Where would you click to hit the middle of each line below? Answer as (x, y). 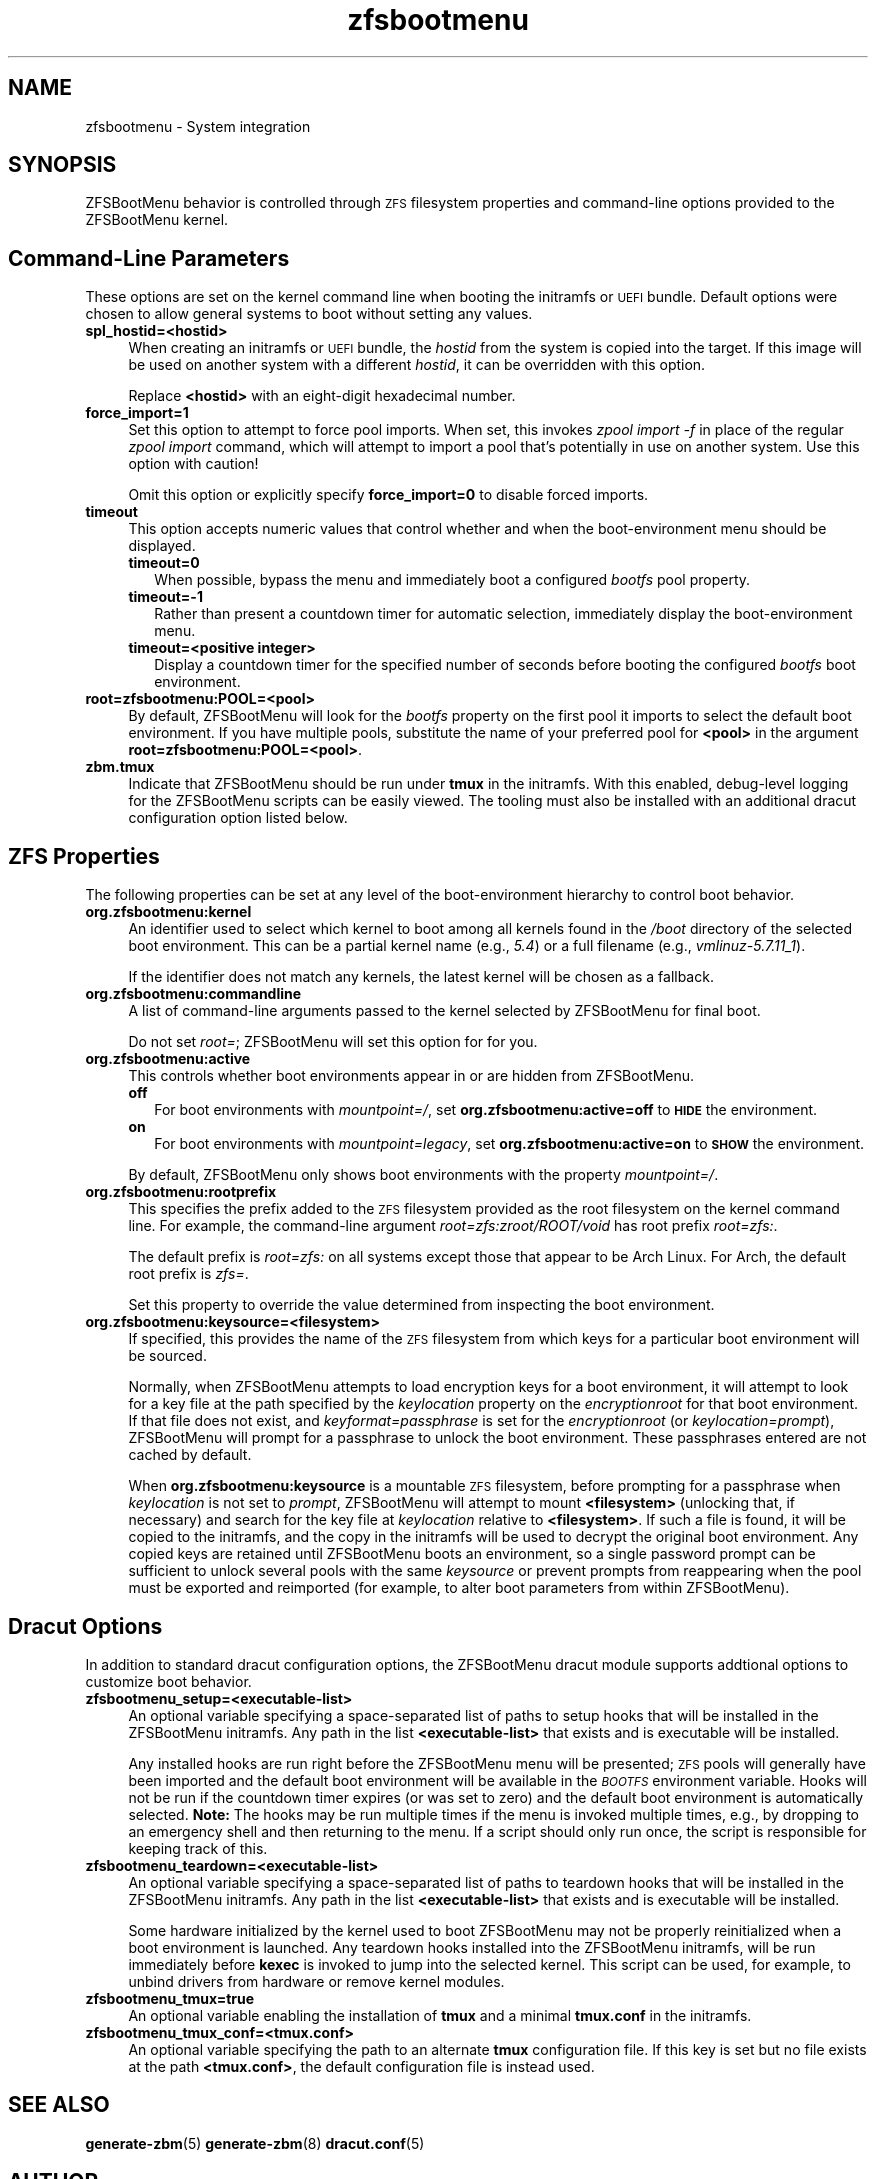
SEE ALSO (59, 2105)
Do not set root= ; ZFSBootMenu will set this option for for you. (333, 1042)
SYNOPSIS (62, 165)
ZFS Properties (84, 856)
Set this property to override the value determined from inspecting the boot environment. (421, 1305)
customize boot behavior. (168, 1681)
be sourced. (167, 1356)
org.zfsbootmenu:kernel (168, 912)
